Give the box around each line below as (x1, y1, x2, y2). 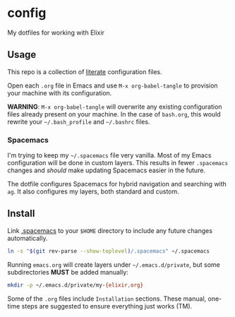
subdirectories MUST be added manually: (7, 268, 128, 276)
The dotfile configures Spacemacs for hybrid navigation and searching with (7, 180, 227, 189)
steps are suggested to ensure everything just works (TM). (21, 301, 193, 310)
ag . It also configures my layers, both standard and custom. (7, 187, 180, 196)
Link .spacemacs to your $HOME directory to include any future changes (7, 226, 213, 234)
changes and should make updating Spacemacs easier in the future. (7, 166, 206, 174)
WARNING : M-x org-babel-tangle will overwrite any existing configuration (7, 102, 222, 111)
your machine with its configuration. (7, 88, 112, 97)
